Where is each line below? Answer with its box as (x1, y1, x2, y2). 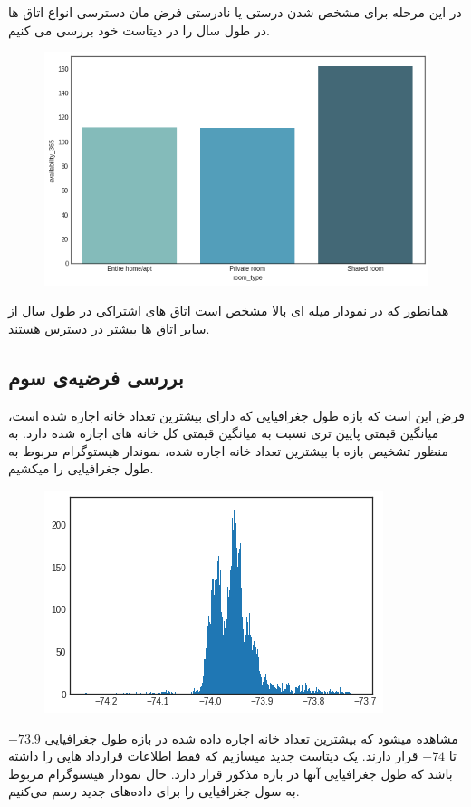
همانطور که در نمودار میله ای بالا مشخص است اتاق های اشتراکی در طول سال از (8, 301, 449, 320)
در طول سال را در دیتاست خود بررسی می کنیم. (8, 20, 270, 39)
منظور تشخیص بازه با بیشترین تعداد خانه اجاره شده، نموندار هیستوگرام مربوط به (8, 441, 449, 460)
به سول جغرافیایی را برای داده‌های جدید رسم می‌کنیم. (8, 782, 300, 801)
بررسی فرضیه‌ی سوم (8, 363, 184, 391)
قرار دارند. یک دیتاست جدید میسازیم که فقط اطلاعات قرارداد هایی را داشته (8, 746, 418, 765)
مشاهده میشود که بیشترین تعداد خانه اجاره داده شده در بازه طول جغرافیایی (44, 728, 458, 747)
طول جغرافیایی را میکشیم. (8, 459, 154, 478)
